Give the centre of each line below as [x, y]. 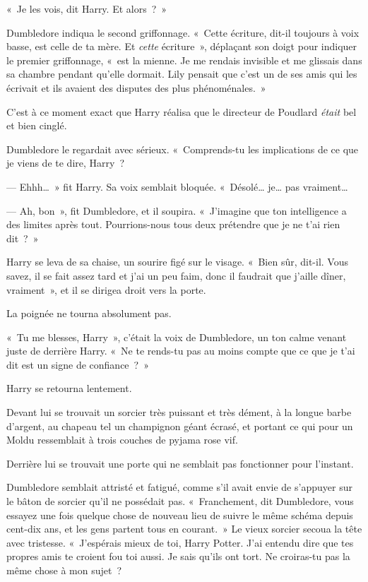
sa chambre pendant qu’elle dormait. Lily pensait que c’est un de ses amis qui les [182, 74]
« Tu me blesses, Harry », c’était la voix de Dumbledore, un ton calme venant [177, 337]
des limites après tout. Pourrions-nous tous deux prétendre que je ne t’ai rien [173, 224]
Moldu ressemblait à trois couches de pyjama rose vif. [122, 440]
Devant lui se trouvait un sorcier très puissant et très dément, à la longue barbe [179, 412]
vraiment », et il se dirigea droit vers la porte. [106, 289]
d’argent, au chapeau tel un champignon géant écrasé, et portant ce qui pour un [180, 426]
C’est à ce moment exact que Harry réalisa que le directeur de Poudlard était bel [182, 111]
